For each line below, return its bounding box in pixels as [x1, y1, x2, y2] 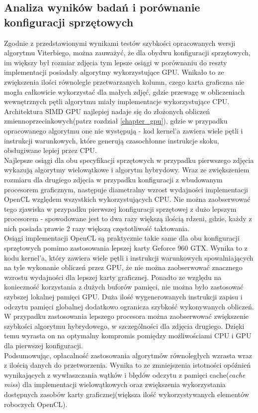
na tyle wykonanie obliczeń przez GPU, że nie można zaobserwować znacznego [4, 262, 243, 273]
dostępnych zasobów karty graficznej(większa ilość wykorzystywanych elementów [4, 389, 249, 399]
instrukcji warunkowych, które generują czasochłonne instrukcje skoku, [4, 135, 219, 145]
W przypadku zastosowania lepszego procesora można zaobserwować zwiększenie [4, 311, 249, 321]
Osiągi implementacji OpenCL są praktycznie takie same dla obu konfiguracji [4, 233, 240, 243]
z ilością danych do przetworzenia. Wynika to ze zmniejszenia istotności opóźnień [4, 360, 251, 370]
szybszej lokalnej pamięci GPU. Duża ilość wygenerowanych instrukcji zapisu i [4, 291, 243, 302]
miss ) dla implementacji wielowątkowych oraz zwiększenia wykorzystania [4, 379, 226, 390]
